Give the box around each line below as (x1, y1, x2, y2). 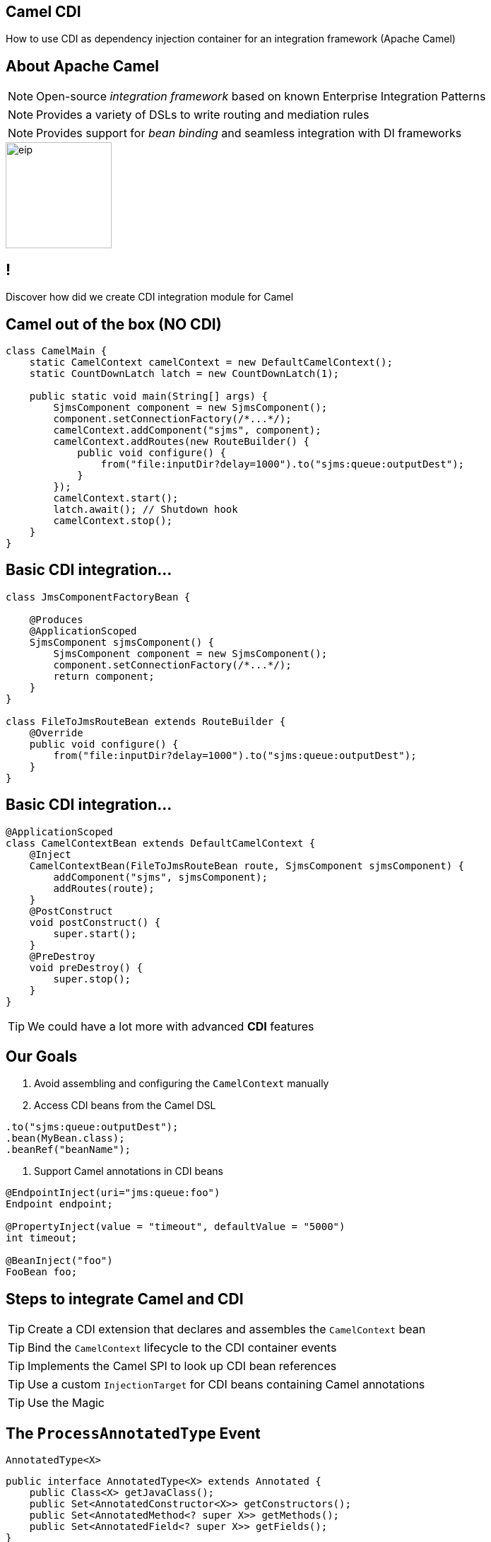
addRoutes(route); (53, 882, 155, 894)
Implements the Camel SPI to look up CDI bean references (28, 1359, 337, 1374)
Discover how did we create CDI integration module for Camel (6, 291, 294, 303)
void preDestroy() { (29, 961, 143, 973)
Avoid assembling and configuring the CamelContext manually (34, 1077, 329, 1090)
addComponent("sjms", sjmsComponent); (53, 871, 268, 883)
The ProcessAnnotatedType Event (6, 1424, 261, 1442)
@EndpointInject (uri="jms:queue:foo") (6, 1187, 220, 1199)
